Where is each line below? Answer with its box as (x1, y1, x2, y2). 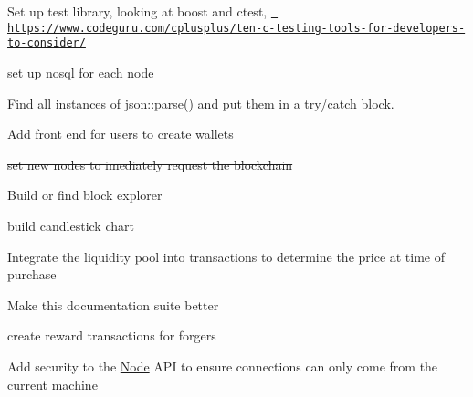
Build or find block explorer (7, 185, 163, 204)
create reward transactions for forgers (7, 326, 216, 345)
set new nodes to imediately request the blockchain (7, 154, 293, 173)
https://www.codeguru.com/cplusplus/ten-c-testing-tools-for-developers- (7, 21, 466, 35)
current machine (7, 374, 98, 393)
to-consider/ (7, 37, 86, 50)
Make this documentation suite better (7, 295, 219, 314)
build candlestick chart (7, 215, 134, 235)
